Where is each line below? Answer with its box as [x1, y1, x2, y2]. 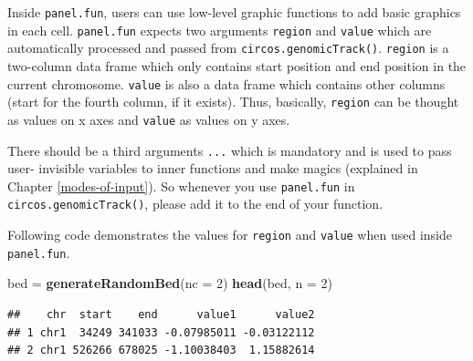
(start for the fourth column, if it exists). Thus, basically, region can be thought [7, 92, 459, 111]
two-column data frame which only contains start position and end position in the [7, 56, 467, 75]
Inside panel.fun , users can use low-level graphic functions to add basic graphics [7, 3, 461, 21]
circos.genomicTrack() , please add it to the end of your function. [7, 194, 384, 213]
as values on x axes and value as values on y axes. [7, 109, 290, 129]
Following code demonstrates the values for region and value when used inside [7, 225, 452, 244]
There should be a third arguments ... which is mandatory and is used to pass [7, 140, 452, 160]
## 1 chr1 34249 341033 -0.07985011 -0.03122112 [7, 325, 315, 339]
